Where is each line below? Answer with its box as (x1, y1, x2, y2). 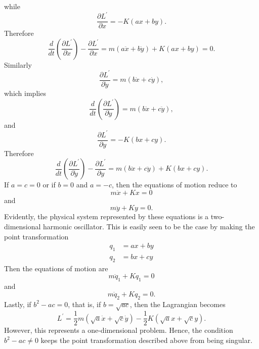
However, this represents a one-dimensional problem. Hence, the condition (4, 325, 233, 335)
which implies (4, 87, 46, 98)
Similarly (4, 59, 32, 70)
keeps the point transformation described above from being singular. (40, 335, 252, 345)
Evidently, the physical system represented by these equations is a (4, 211, 209, 222)
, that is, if (68, 298, 101, 309)
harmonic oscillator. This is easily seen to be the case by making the (43, 221, 255, 232)
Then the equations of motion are (4, 263, 108, 273)
